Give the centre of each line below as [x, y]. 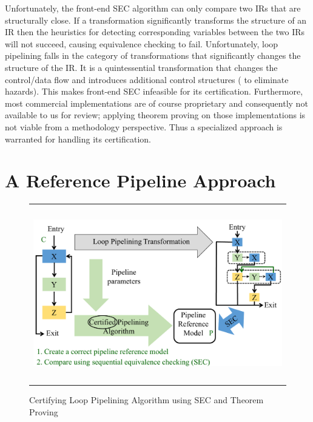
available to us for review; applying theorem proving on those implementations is [155, 115]
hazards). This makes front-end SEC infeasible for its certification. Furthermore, [154, 91]
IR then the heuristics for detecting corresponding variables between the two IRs [155, 32]
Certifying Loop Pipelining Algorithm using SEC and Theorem [146, 400]
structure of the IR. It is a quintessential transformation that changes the [141, 67]
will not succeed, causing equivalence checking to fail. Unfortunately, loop [142, 43]
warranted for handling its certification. [78, 139]
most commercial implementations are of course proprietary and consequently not [156, 103]
